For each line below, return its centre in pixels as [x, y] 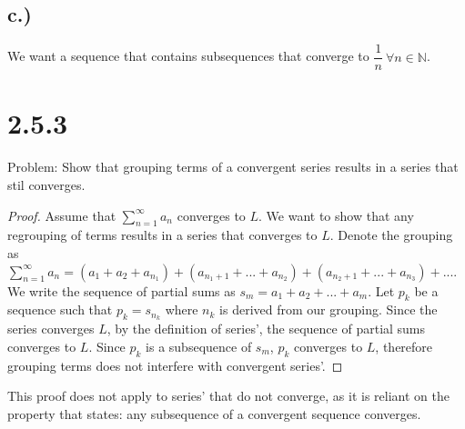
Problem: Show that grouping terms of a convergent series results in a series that [233, 167]
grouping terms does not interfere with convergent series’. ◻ [175, 365]
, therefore [404, 346]
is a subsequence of [199, 346]
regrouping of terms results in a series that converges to [162, 235]
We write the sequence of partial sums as [121, 290]
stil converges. [46, 184]
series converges [51, 329]
